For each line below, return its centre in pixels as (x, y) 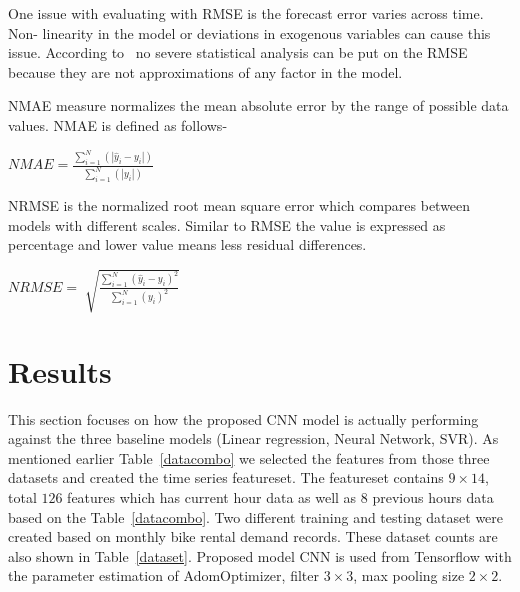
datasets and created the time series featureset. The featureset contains (226, 477)
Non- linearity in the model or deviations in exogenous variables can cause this (249, 32)
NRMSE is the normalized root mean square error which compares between (239, 205)
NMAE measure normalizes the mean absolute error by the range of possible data (258, 105)
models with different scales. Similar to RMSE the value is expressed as (227, 224)
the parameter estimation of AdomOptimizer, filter (163, 575)
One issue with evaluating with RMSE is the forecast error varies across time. (246, 13)
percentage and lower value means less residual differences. (187, 244)
